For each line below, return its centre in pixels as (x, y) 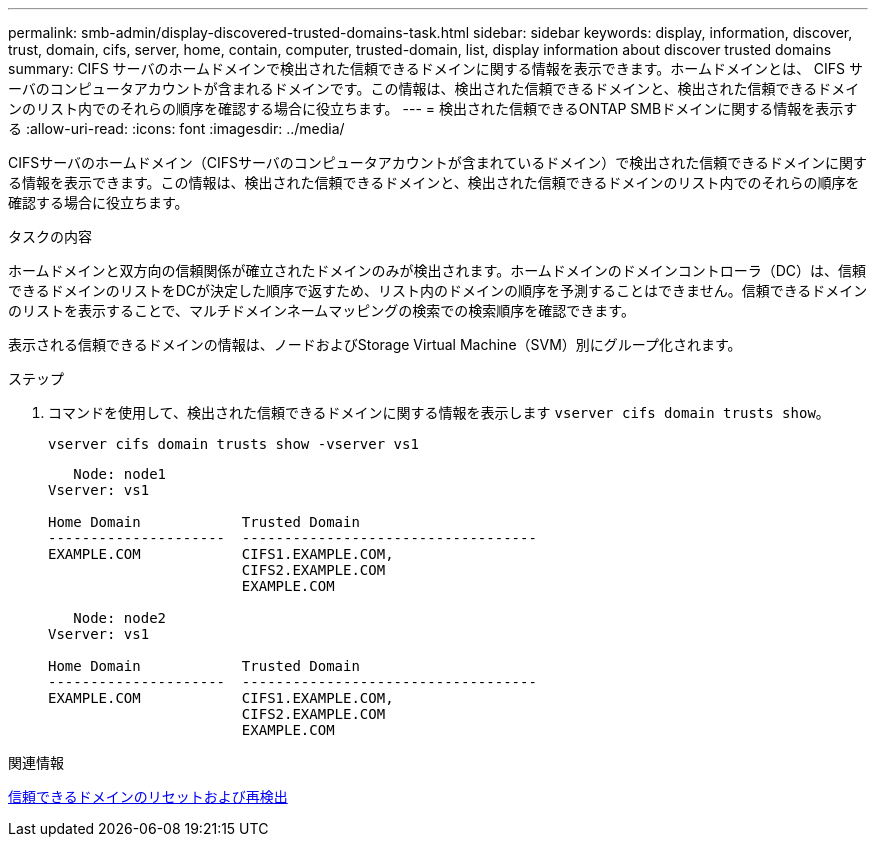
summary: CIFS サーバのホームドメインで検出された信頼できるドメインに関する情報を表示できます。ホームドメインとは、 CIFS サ (436, 68)
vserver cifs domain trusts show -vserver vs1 (233, 444)
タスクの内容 (50, 236)
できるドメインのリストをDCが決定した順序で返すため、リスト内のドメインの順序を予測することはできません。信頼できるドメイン (438, 290)
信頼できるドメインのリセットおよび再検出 (148, 796)
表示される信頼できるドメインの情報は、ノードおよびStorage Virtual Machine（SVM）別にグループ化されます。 (375, 344)
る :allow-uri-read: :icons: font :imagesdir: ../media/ (176, 128)
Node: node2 (120, 618)
